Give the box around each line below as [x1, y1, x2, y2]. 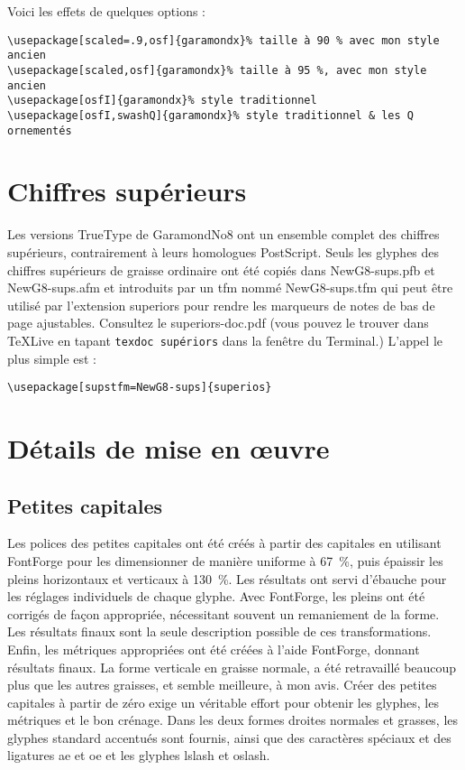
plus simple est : [7, 348, 96, 367]
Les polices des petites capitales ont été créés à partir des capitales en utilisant [7, 533, 442, 552]
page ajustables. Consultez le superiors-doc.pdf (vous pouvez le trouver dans [7, 313, 429, 332]
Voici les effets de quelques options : [7, 2, 205, 20]
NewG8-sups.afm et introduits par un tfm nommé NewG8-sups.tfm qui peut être [7, 278, 453, 297]
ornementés [7, 124, 72, 137]
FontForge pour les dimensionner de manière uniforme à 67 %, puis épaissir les [7, 551, 443, 570]
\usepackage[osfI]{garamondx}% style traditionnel [7, 94, 317, 107]
